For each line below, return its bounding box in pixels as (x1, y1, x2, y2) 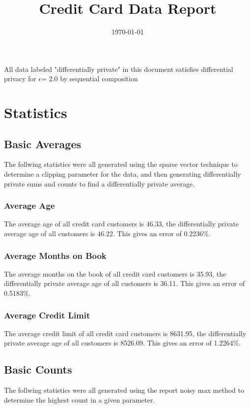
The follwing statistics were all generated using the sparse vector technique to (4, 159, 238, 169)
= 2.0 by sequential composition (41, 73, 138, 84)
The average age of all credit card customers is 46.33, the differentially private (4, 219, 239, 229)
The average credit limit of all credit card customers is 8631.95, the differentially (4, 328, 247, 338)
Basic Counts (4, 362, 72, 377)
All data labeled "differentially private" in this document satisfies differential (4, 63, 233, 74)
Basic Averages (4, 136, 81, 151)
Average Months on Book (4, 249, 107, 261)
